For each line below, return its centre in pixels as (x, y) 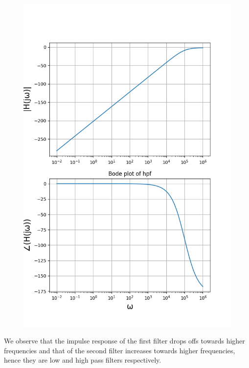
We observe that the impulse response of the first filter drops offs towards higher (124, 341)
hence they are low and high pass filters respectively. (83, 360)
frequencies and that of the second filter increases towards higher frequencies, (120, 350)
